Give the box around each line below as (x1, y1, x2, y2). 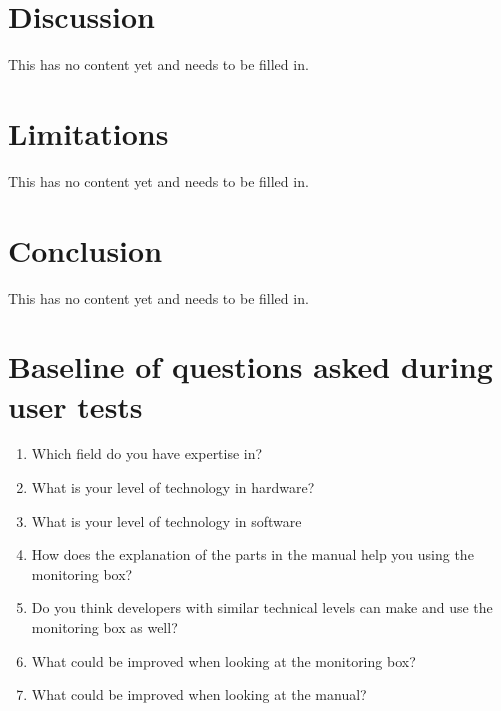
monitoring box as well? (31, 617, 178, 638)
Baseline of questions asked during (8, 346, 493, 387)
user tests (8, 385, 143, 426)
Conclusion (8, 229, 163, 270)
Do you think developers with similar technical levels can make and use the (31, 597, 493, 618)
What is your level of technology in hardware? (31, 477, 315, 498)
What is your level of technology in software (31, 510, 302, 531)
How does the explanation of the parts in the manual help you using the (31, 544, 474, 565)
